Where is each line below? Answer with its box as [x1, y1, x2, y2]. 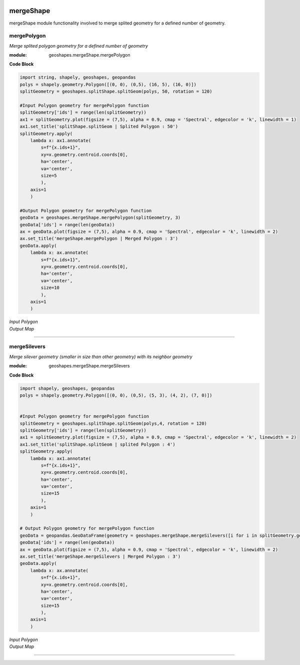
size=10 [40, 285, 60, 290]
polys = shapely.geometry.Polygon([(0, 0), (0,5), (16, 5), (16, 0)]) [19, 82, 197, 87]
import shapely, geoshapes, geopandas [19, 386, 115, 391]
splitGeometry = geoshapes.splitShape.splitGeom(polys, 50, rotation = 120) [19, 89, 212, 95]
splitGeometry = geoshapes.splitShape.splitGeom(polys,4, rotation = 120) [19, 421, 207, 426]
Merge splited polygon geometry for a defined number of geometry [9, 43, 148, 49]
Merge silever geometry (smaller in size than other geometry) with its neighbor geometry [9, 354, 192, 360]
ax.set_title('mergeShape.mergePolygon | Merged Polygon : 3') [19, 236, 178, 241]
